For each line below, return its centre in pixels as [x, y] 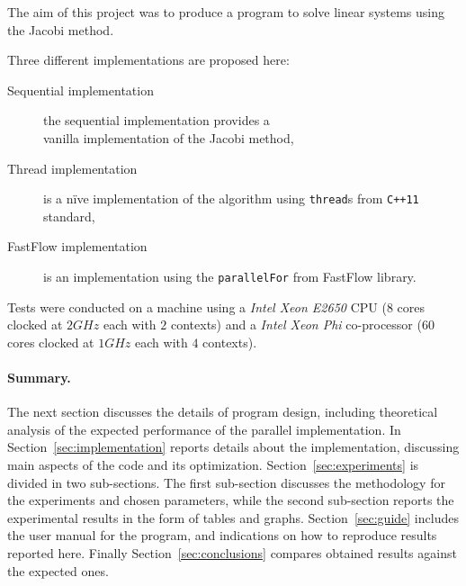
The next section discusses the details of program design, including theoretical [223, 412]
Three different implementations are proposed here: [148, 60]
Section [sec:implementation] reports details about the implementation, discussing [233, 447]
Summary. [39, 378]
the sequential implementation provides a [157, 120]
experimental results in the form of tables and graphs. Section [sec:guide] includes [233, 517]
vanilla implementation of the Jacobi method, [169, 137]
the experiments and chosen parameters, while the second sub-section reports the [231, 500]
